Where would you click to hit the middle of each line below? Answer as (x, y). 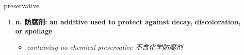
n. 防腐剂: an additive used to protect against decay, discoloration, (128, 21)
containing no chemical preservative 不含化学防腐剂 (105, 47)
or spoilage (34, 31)
